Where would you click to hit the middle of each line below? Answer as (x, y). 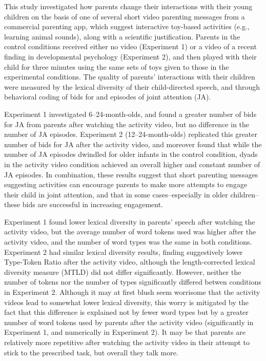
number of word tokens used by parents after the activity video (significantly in (129, 322)
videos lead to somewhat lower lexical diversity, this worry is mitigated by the (126, 302)
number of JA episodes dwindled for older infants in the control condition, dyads (131, 154)
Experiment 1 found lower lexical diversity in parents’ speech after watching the (130, 221)
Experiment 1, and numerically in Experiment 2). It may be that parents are (125, 332)
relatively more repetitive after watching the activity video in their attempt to (127, 342)
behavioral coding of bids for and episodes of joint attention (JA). (108, 97)
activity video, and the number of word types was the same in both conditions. (128, 242)
